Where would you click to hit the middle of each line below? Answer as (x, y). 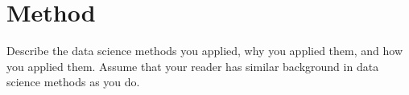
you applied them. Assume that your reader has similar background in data (193, 66)
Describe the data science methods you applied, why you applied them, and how (205, 51)
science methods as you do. (73, 82)
